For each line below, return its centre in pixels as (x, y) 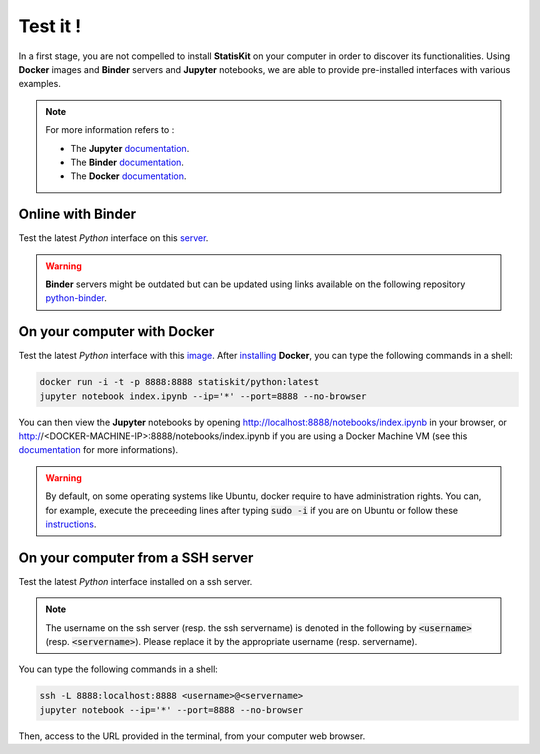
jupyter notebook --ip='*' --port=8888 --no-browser (171, 709)
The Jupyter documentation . (130, 148)
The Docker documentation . (128, 176)
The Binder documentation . (127, 162)
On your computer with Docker (116, 331)
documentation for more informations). (98, 450)
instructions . (71, 524)
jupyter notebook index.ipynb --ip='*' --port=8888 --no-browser (203, 396)
